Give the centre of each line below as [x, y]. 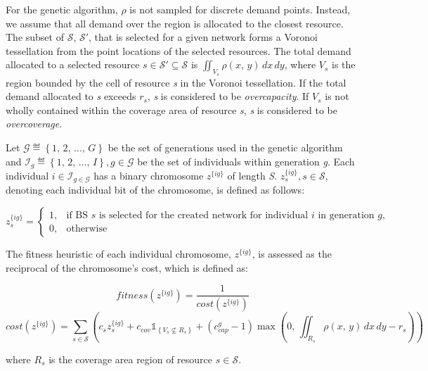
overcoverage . [34, 124]
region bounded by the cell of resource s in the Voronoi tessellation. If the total [176, 82]
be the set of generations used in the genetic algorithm [225, 147]
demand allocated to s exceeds [71, 96]
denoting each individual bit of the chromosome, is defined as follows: [155, 190]
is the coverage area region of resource [131, 359]
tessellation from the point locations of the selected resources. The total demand [179, 50]
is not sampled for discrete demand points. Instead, [240, 9]
